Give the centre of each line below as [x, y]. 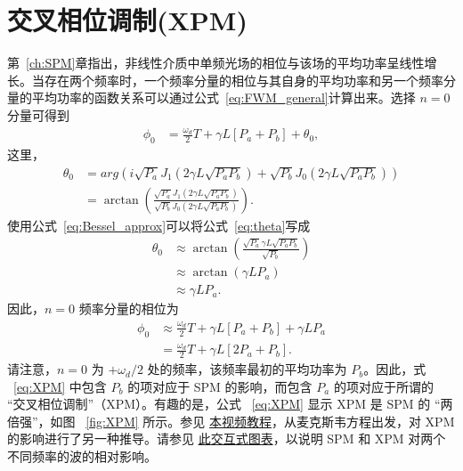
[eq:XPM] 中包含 [60, 386]
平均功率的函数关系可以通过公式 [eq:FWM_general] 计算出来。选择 [223, 97]
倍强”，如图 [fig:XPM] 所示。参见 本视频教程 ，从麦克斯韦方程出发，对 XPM [231, 421]
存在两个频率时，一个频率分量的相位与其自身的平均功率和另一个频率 [244, 80]
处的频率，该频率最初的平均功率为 [247, 369]
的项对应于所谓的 [383, 386]
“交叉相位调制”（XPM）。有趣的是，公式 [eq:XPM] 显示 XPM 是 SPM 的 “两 [230, 404]
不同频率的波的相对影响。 [82, 456]
